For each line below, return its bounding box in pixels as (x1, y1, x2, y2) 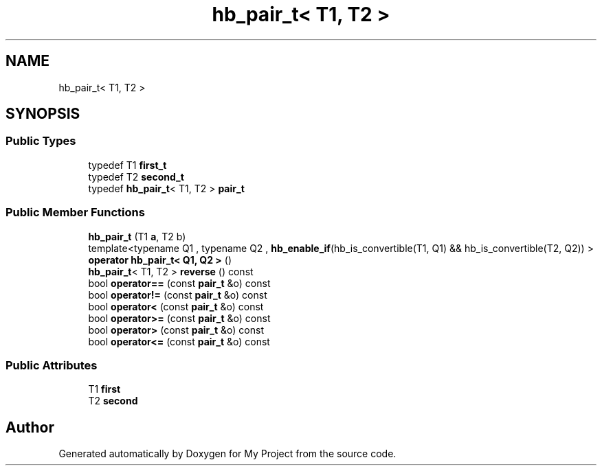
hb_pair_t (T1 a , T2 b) (88, 230, 186, 242)
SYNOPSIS (5, 105, 80, 123)
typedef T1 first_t (88, 159, 167, 171)
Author (5, 418, 54, 436)
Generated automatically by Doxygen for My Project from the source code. (58, 448, 397, 460)
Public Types (5, 134, 76, 148)
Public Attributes (5, 358, 98, 372)
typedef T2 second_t (88, 170, 184, 183)
